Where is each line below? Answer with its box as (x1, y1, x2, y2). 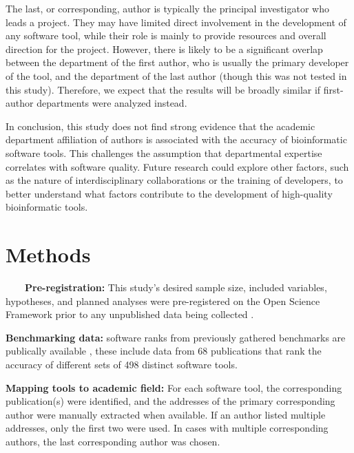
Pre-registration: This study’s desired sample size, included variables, (25, 280, 327, 295)
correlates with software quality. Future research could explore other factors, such (6, 159, 349, 173)
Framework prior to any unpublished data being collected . (6, 307, 254, 322)
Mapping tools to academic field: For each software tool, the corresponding (6, 380, 342, 394)
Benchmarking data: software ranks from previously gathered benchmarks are (6, 330, 346, 344)
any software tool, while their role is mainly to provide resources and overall (6, 28, 326, 43)
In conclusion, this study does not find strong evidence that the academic (6, 118, 315, 133)
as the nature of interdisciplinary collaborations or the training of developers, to (6, 173, 343, 187)
